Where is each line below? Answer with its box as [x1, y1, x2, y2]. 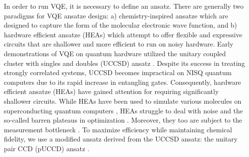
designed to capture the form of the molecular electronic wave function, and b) [4, 20, 237, 30]
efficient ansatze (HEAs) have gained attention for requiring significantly [4, 86, 219, 96]
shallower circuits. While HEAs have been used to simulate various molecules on [4, 95, 242, 106]
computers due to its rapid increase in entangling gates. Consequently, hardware [4, 77, 241, 87]
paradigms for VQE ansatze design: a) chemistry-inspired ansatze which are [4, 10, 228, 20]
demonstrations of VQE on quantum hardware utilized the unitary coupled [4, 48, 226, 58]
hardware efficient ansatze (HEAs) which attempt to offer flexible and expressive [4, 29, 242, 39]
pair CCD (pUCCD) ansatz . [4, 143, 89, 153]
